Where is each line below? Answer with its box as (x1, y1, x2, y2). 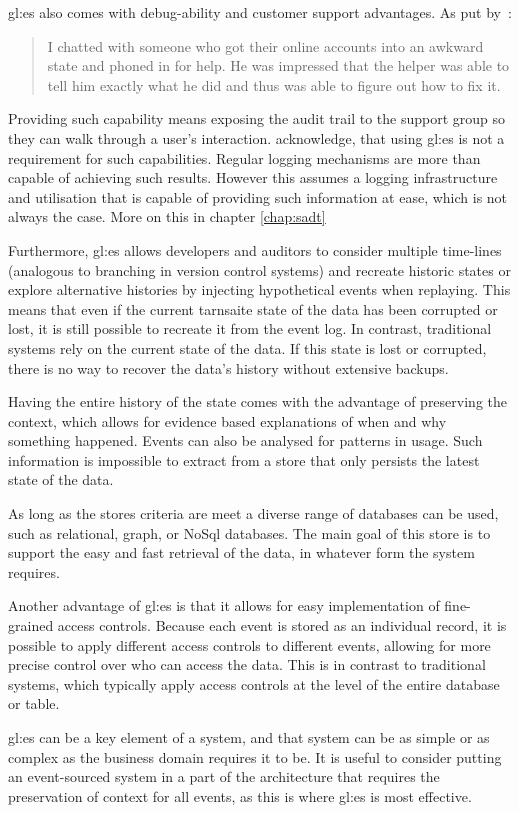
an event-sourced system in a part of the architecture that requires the (8, 766, 440, 787)
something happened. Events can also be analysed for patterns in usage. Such (8, 430, 483, 451)
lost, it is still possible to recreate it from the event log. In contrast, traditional (8, 318, 492, 339)
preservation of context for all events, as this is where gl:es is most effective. (8, 785, 472, 806)
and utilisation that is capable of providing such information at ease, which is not (8, 186, 508, 207)
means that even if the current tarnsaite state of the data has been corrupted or (8, 298, 498, 319)
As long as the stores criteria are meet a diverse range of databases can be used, (8, 503, 499, 524)
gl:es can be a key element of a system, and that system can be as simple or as (8, 727, 490, 747)
